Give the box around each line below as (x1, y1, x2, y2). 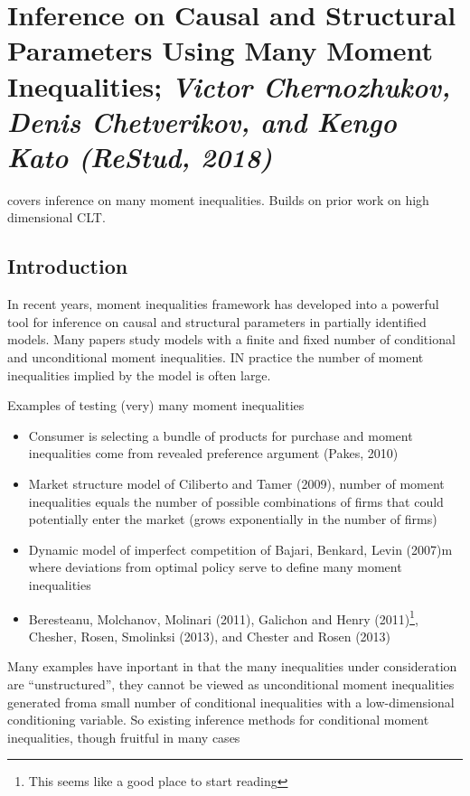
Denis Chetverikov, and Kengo (7, 102, 397, 140)
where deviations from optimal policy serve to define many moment (28, 557, 402, 576)
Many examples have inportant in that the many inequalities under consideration (7, 657, 457, 676)
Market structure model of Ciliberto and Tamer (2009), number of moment (28, 474, 445, 493)
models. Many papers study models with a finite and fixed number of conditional (7, 330, 456, 349)
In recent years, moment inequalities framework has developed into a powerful (7, 295, 439, 314)
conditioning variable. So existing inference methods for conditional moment (7, 710, 429, 729)
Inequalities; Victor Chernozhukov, (7, 67, 451, 105)
